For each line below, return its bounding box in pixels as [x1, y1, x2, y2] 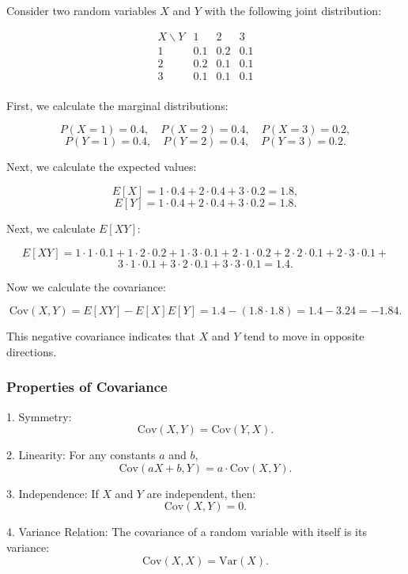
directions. [6, 343, 57, 359]
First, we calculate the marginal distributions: [6, 97, 229, 113]
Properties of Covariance [6, 377, 168, 397]
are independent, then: [146, 485, 256, 501]
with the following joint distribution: [204, 2, 382, 18]
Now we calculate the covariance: [6, 278, 166, 295]
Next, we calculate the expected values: [6, 158, 197, 175]
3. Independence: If [6, 485, 99, 501]
